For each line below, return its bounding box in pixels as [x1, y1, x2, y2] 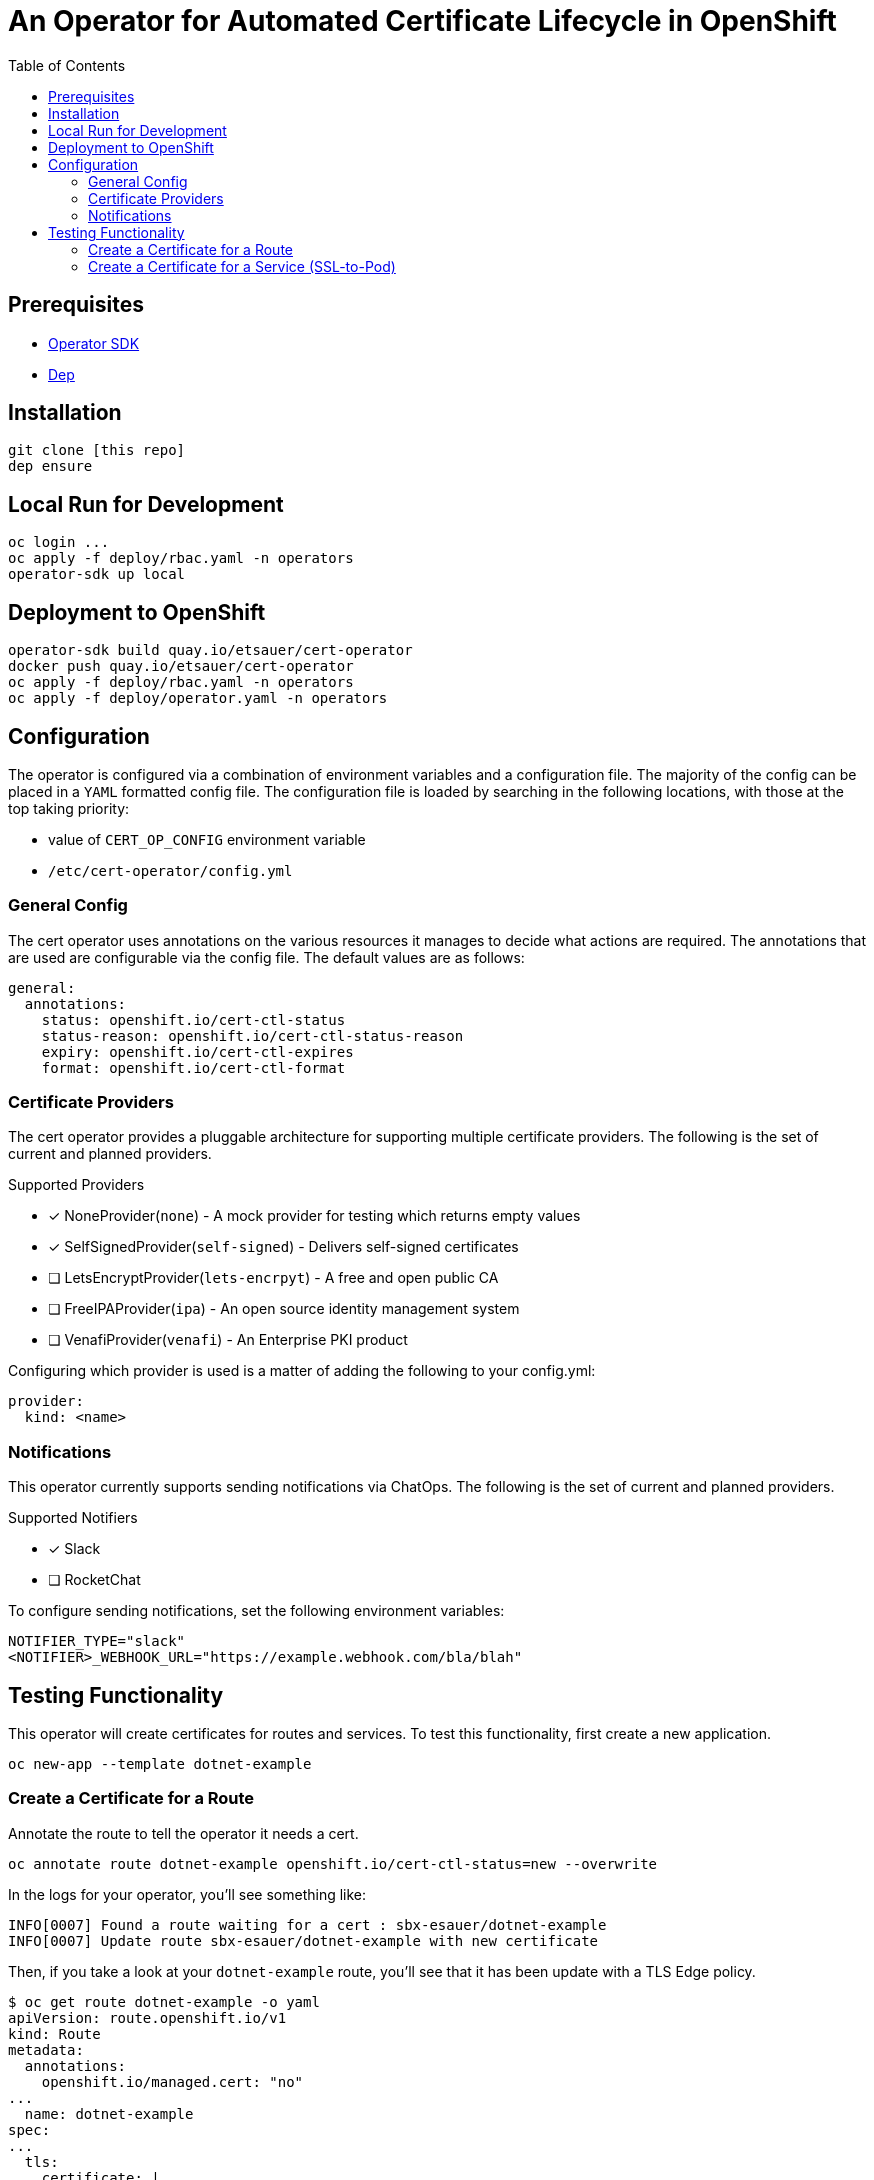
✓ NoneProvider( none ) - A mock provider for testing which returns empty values [48, 1207, 581, 1225]
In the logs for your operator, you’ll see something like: [8, 1885, 367, 1903]
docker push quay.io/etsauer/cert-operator [8, 658, 354, 675]
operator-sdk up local [8, 566, 186, 583]
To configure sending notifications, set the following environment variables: [8, 1602, 505, 1620]
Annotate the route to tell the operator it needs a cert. [8, 1824, 359, 1842]
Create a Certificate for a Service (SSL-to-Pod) [88, 257, 396, 275]
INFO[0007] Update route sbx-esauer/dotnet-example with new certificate [8, 1932, 599, 1949]
